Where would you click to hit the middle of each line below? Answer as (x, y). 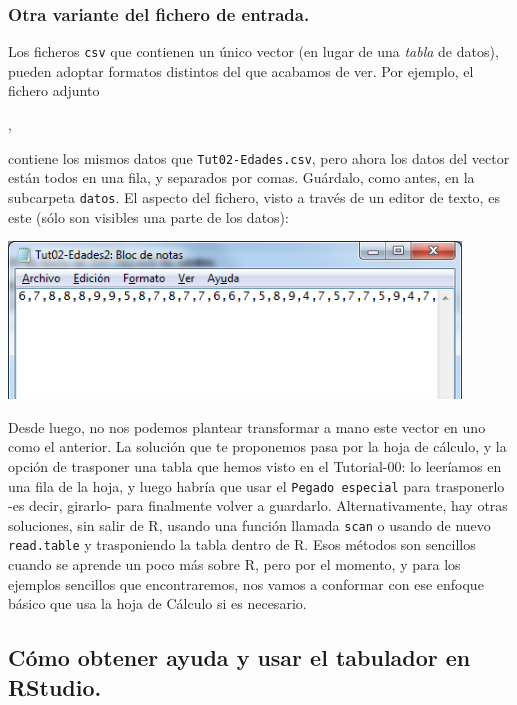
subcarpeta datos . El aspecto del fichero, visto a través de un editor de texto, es (254, 196)
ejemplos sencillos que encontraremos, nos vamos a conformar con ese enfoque (246, 583)
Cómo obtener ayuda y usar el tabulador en (239, 657)
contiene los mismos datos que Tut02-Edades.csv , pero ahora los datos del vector (259, 157)
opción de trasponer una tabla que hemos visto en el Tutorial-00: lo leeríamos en (255, 465)
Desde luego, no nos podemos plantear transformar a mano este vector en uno (247, 426)
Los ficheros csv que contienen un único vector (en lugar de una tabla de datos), (253, 51)
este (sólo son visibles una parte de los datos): (148, 216)
